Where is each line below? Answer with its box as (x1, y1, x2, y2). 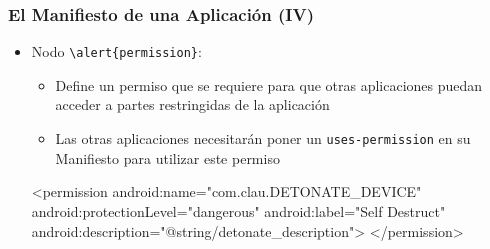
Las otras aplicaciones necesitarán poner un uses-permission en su (55, 128, 471, 149)
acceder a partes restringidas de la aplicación (55, 94, 330, 115)
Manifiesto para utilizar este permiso (55, 147, 280, 168)
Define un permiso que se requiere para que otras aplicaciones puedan (55, 74, 483, 95)
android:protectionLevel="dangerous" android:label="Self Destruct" (31, 200, 446, 221)
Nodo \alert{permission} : (31, 41, 202, 62)
